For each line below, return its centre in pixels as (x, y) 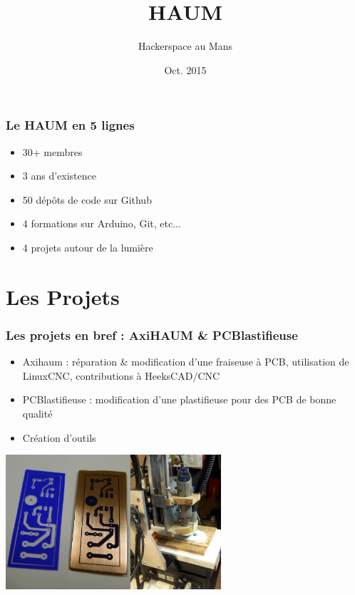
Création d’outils (59, 437)
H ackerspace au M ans (185, 46)
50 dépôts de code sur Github (87, 199)
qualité (37, 413)
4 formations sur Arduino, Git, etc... (102, 223)
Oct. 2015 (185, 69)
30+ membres (52, 151)
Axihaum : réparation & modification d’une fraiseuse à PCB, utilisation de (186, 362)
